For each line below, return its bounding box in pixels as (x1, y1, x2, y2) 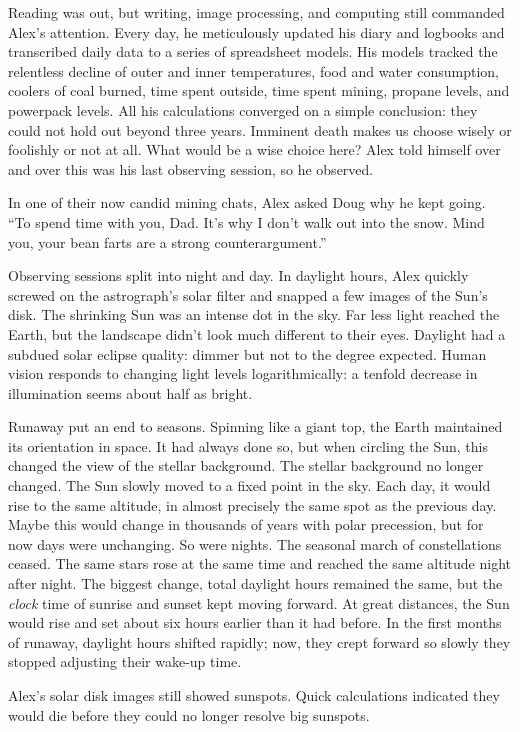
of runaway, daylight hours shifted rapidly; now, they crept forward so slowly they (8, 631, 511, 652)
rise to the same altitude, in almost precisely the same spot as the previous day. (8, 494, 497, 515)
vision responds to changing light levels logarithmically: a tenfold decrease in (8, 363, 478, 384)
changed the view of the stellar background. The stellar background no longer (8, 455, 484, 476)
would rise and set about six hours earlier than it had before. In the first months (8, 612, 502, 633)
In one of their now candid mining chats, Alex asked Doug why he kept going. (8, 192, 486, 213)
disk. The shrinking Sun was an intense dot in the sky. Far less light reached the (8, 304, 500, 325)
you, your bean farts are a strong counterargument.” (8, 231, 327, 252)
